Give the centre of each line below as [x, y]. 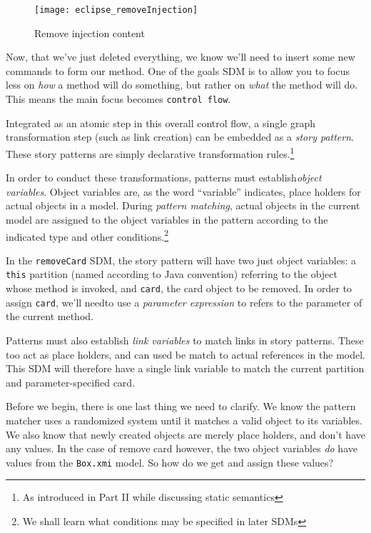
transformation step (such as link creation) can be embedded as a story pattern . [180, 137]
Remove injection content [90, 33]
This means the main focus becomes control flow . [118, 99]
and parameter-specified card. [71, 382]
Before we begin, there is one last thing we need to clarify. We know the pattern [181, 406]
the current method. [50, 316]
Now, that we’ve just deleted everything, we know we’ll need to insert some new [181, 57]
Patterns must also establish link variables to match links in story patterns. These [185, 340]
